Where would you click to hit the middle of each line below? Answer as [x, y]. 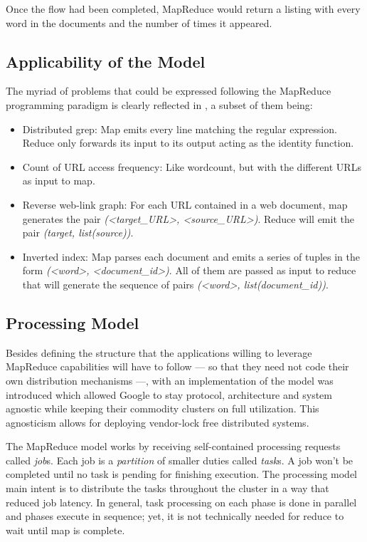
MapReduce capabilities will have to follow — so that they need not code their [177, 366]
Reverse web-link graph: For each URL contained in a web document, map [185, 204]
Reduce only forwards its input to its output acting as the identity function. [188, 143]
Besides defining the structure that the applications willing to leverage [159, 352]
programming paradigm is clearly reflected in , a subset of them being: [159, 104]
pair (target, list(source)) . [78, 233]
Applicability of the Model [106, 61]
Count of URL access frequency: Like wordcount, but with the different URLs [192, 166]
